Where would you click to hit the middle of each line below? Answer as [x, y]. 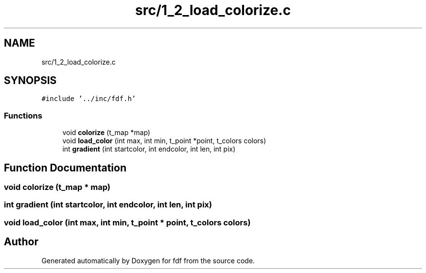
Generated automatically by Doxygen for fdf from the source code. [148, 260]
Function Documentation [65, 168]
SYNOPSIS [30, 81]
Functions [23, 115]
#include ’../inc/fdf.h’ [89, 99]
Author [21, 242]
